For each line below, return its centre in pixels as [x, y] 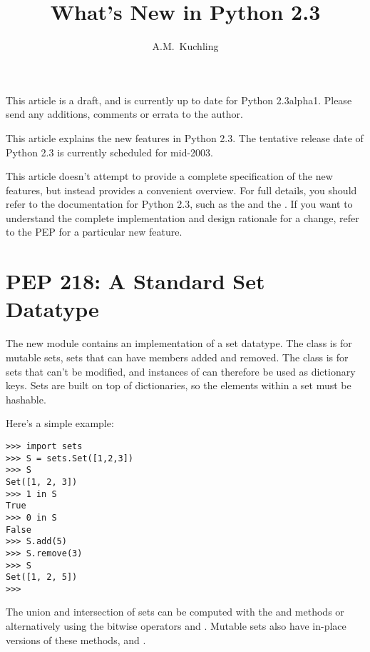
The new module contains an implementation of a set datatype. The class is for [179, 343]
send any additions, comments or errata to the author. [124, 114]
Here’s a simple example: [60, 423]
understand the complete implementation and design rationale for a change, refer [183, 217]
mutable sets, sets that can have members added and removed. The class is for [177, 357]
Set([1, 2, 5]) [42, 577]
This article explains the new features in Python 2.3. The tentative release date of [185, 137]
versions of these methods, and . [76, 640]
